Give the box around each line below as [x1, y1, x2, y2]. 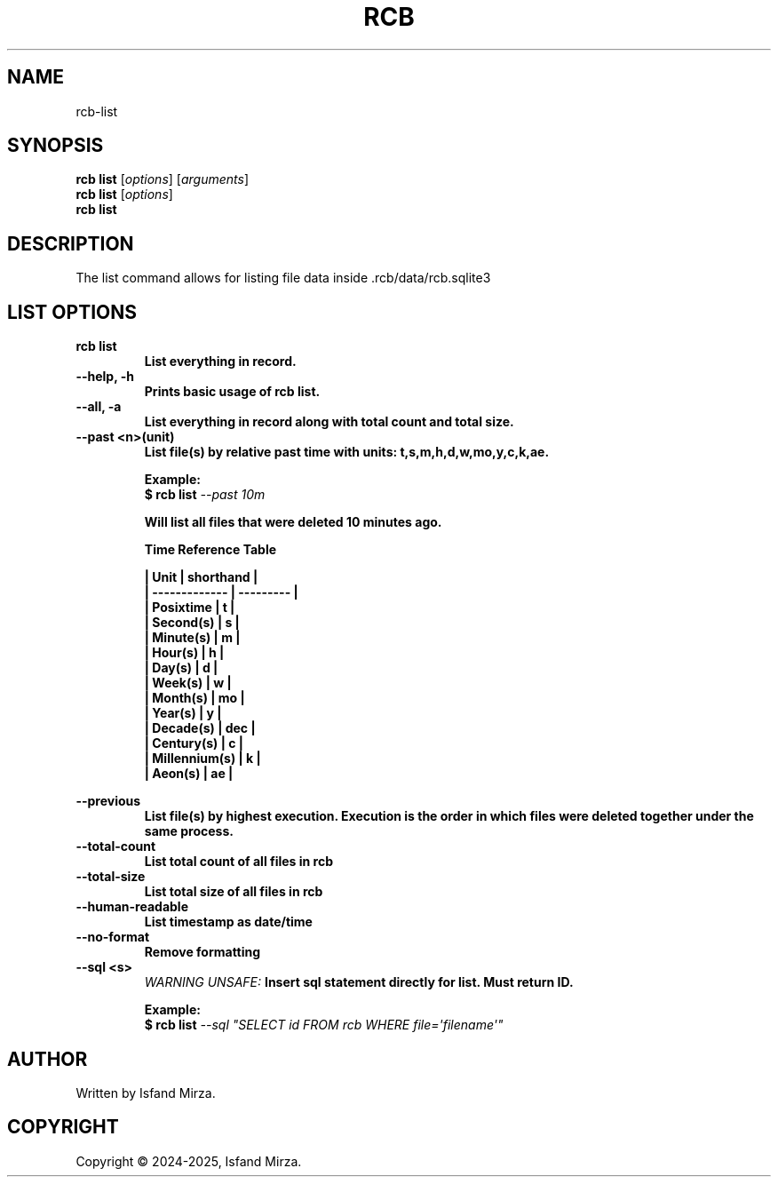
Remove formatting [144, 944, 261, 960]
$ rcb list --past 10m [144, 487, 266, 503]
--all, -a [75, 399, 122, 415]
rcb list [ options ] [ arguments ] [75, 171, 249, 187]
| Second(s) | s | [144, 615, 240, 631]
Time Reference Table [144, 542, 277, 558]
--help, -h [75, 369, 134, 385]
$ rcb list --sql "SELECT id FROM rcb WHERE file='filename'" [144, 1017, 504, 1033]
